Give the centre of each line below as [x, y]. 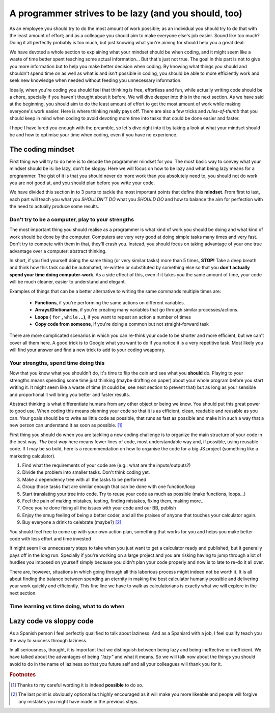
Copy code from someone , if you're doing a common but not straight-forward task [122, 324]
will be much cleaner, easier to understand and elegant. [68, 282]
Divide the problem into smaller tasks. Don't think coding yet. [86, 472]
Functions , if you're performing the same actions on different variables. [110, 302]
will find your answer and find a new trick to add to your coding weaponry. [87, 350]
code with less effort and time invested [50, 539]
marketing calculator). [33, 456]
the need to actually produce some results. [54, 207]
